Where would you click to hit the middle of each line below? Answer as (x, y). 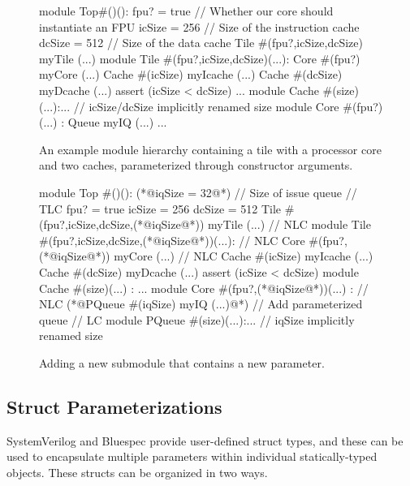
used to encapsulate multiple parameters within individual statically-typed (192, 456)
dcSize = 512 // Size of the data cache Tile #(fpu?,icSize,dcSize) (201, 43)
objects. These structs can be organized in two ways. (137, 472)
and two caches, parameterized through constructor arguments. (196, 165)
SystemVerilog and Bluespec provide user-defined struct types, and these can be (205, 440)
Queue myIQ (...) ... (117, 122)
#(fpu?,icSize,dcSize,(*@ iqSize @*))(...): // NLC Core (172, 240)
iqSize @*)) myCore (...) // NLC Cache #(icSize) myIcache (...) (216, 256)
